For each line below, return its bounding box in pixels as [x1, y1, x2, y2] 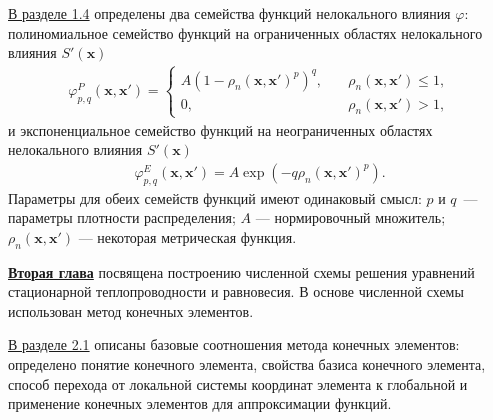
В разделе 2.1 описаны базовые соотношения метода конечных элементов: [8, 334, 460, 355]
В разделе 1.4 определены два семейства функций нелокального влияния [8, 3, 451, 23]
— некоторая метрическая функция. [78, 226, 297, 247]
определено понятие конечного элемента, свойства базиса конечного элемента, [8, 354, 486, 375]
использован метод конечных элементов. [8, 300, 254, 321]
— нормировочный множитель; [255, 207, 446, 228]
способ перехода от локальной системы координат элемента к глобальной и [8, 373, 468, 394]
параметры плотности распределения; [8, 207, 236, 228]
